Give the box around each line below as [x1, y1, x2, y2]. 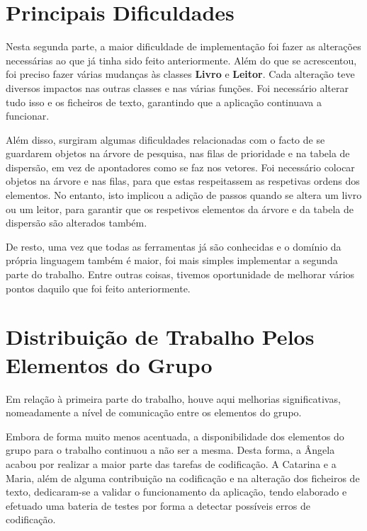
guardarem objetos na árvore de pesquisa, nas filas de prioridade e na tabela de [6, 146, 350, 161]
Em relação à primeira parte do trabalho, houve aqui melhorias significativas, [6, 391, 341, 406]
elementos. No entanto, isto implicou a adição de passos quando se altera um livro [6, 188, 362, 202]
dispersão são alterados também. [6, 215, 147, 230]
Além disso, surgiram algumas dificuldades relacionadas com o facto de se [6, 132, 325, 147]
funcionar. [6, 108, 50, 123]
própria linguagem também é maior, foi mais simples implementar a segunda [6, 253, 338, 268]
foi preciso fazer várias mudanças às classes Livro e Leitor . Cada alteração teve [6, 67, 355, 81]
